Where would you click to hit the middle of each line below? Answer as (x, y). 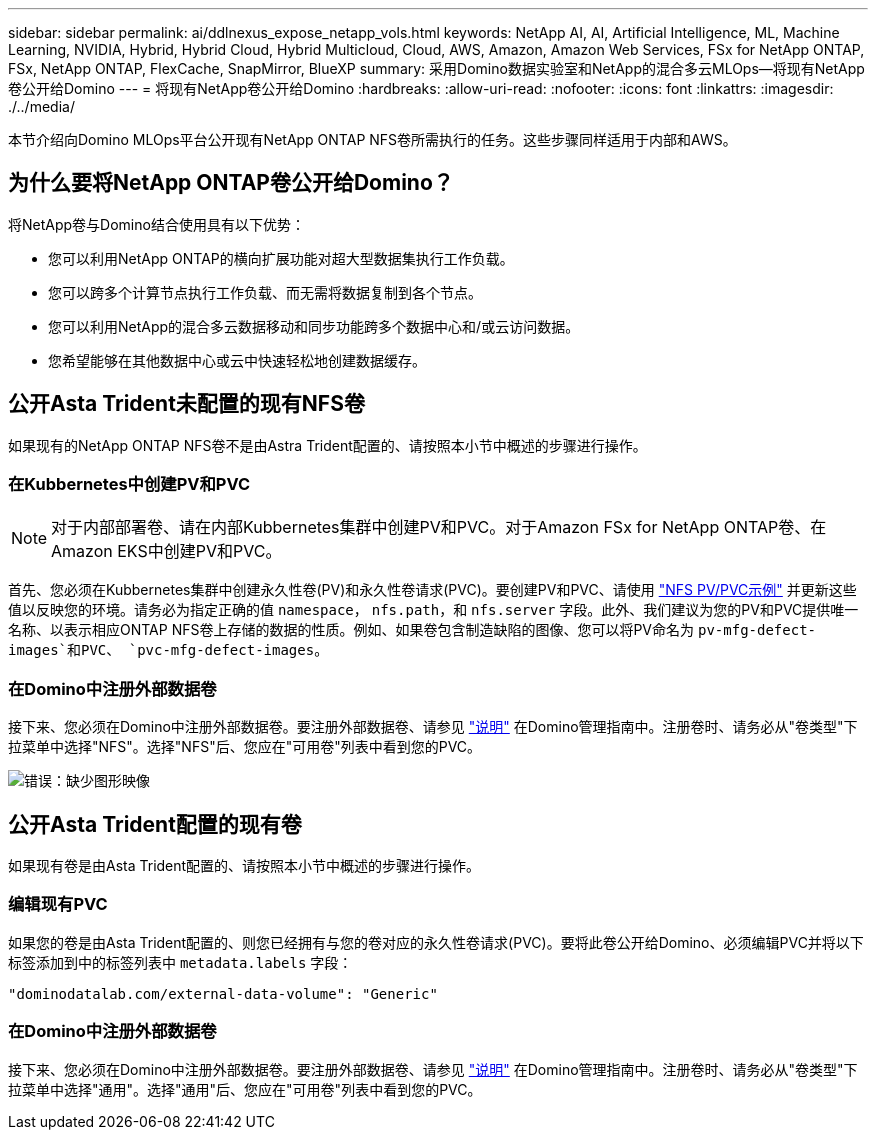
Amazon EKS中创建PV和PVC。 (166, 551)
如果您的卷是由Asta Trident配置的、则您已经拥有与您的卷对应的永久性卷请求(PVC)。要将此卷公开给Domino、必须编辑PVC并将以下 (436, 942)
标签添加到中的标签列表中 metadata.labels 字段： (180, 962)
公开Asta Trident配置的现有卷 (155, 824)
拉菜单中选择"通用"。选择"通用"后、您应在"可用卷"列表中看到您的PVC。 (245, 1089)
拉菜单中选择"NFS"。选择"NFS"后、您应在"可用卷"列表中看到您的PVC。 (245, 747)
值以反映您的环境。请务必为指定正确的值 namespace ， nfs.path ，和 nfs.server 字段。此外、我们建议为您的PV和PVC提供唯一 (433, 610)
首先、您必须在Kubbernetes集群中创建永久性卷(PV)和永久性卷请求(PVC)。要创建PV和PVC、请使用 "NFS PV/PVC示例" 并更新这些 (432, 590)
